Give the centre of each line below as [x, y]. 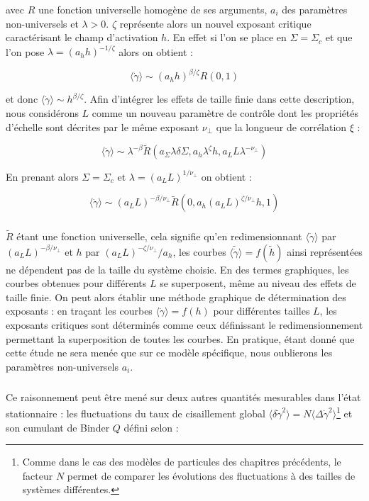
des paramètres [315, 9]
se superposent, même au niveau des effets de [258, 283]
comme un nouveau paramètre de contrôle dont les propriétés [225, 112]
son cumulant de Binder [58, 427]
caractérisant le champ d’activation [82, 37]
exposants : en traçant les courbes [79, 311]
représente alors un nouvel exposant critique [215, 23]
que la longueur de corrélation [281, 126]
